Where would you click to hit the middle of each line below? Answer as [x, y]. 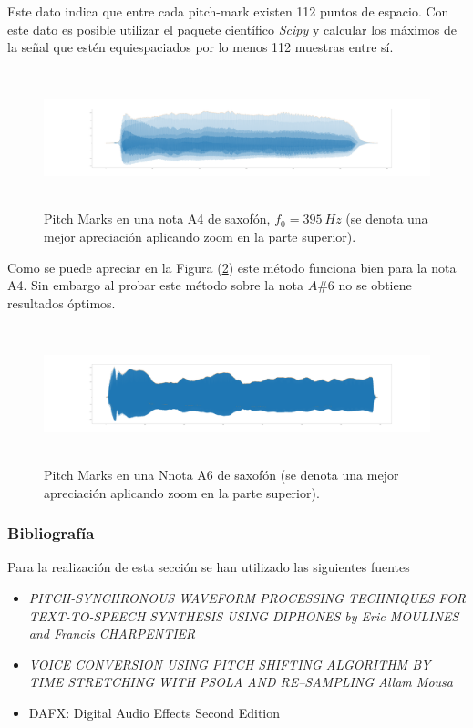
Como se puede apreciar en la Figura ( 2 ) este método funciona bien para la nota [232, 267]
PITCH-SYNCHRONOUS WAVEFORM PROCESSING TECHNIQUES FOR [247, 597]
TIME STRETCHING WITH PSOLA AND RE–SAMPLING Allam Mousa [241, 682]
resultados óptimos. [62, 302]
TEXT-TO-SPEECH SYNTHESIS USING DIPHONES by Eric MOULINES [244, 615]
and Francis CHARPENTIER [112, 634]
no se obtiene [375, 285]
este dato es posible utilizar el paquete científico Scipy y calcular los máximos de [232, 29]
